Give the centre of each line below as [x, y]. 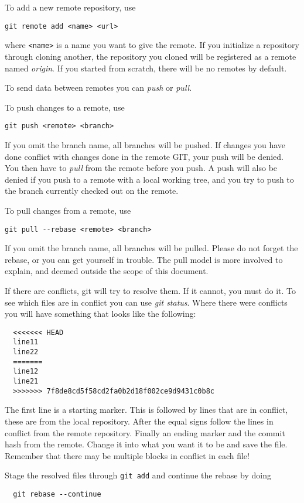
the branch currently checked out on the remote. [92, 191]
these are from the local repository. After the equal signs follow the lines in [139, 421]
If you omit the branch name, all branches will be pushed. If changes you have [145, 144]
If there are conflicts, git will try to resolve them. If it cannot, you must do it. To [150, 290]
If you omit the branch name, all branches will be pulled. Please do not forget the [151, 248]
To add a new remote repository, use [70, 7]
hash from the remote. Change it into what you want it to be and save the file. [146, 444]
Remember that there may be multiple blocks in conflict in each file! [127, 455]
